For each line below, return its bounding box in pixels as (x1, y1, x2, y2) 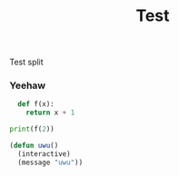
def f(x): (17, 100, 55, 109)
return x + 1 (25, 108, 75, 118)
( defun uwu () (9, 142, 59, 151)
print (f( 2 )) (9, 124, 55, 134)
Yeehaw (9, 79, 46, 92)
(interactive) (17, 149, 71, 159)
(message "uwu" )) (17, 158, 84, 167)
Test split (9, 56, 44, 68)
